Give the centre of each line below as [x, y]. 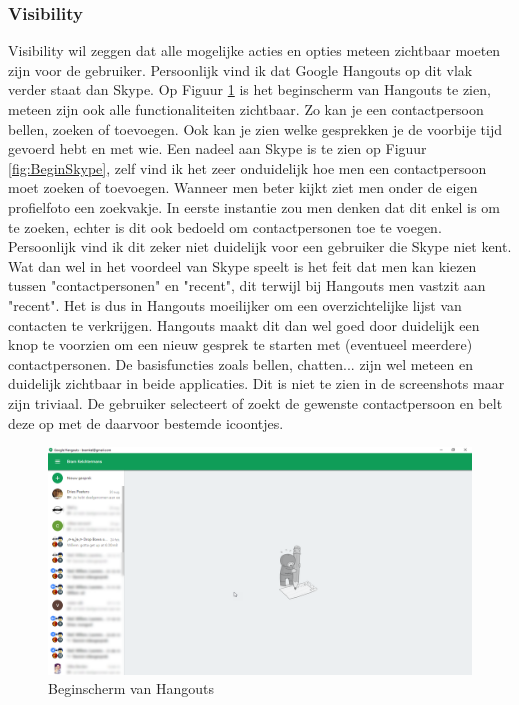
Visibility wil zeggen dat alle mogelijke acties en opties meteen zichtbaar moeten [254, 50]
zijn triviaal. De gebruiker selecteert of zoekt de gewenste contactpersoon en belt [255, 402]
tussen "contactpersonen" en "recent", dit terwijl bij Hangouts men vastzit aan [247, 285]
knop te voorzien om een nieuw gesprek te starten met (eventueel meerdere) [240, 344]
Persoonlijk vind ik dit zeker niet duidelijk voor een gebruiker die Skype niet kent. [260, 246]
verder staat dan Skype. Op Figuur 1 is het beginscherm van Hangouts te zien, [249, 89]
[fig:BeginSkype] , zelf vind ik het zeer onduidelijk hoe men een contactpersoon [247, 167]
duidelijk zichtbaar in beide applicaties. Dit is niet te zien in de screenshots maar [256, 383]
